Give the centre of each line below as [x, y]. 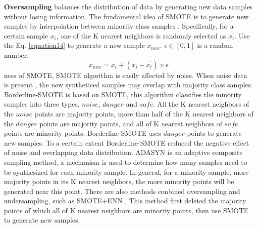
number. [17, 55]
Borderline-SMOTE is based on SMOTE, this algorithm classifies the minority [123, 94]
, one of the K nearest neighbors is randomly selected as [141, 35]
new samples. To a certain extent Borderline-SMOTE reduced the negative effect [127, 142]
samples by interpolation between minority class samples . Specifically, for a [119, 26]
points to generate [214, 133]
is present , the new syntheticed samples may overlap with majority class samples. [129, 85]
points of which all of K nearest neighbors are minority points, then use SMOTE [126, 210]
